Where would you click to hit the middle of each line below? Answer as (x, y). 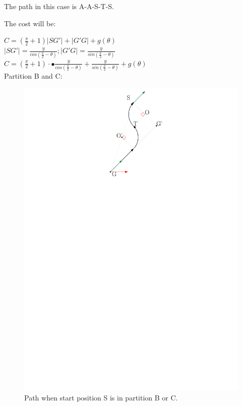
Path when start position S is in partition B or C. (101, 397)
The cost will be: (30, 23)
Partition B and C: (33, 75)
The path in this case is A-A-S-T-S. (59, 6)
